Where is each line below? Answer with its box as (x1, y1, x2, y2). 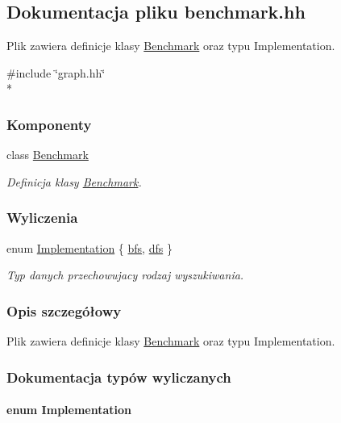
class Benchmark (6, 146, 89, 163)
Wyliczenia (6, 207, 78, 228)
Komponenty (6, 114, 92, 134)
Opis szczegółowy (6, 300, 122, 320)
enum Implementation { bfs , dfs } (6, 239, 173, 256)
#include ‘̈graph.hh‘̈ (6, 64, 106, 81)
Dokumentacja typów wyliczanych (6, 366, 231, 387)
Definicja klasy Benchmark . (6, 173, 142, 190)
